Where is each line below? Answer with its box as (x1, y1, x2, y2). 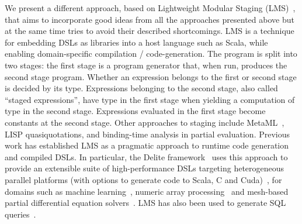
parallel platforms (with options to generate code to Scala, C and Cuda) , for (5, 173, 282, 185)
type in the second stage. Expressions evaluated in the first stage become (5, 105, 266, 117)
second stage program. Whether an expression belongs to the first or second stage (5, 70, 297, 82)
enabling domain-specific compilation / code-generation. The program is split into (5, 47, 297, 60)
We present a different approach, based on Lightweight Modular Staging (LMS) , (5, 2, 296, 13)
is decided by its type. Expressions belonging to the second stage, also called (5, 82, 278, 94)
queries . (5, 208, 36, 220)
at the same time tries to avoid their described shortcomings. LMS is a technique (5, 25, 294, 37)
